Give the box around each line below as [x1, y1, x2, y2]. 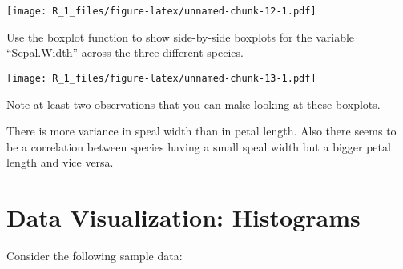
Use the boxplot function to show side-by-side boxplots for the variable [6, 28, 355, 45]
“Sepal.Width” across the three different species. [6, 44, 244, 61]
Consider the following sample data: [6, 247, 183, 263]
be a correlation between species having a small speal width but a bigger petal [6, 138, 391, 155]
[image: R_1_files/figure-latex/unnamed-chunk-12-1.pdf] [6, 6, 316, 17]
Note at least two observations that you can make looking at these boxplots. [6, 95, 381, 112]
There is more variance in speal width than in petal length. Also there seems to [6, 122, 397, 139]
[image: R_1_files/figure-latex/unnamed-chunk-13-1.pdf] [6, 72, 316, 84]
